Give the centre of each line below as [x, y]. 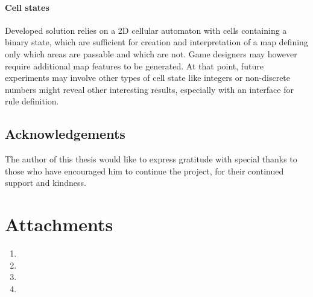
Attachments [59, 224]
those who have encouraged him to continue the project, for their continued [144, 171]
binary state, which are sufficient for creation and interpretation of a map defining [156, 42]
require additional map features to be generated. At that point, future [134, 65]
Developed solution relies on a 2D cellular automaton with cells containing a [146, 30]
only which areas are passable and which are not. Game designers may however [151, 53]
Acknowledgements [65, 134]
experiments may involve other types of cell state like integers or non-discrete [148, 78]
